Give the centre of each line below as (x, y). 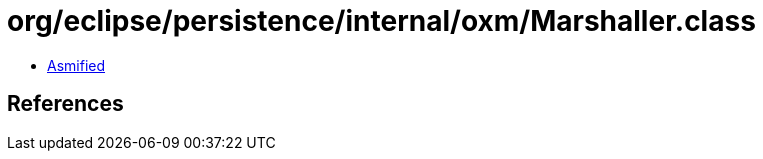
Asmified (76, 65)
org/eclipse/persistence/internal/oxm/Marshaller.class (381, 21)
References (65, 104)
